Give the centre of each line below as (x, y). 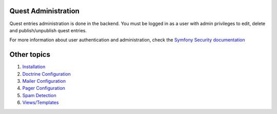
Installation (34, 67)
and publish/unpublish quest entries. (48, 30)
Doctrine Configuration (47, 74)
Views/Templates (41, 103)
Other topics (30, 54)
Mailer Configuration (44, 81)
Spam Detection (39, 95)
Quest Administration (44, 11)
